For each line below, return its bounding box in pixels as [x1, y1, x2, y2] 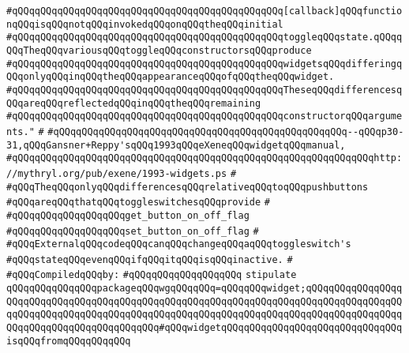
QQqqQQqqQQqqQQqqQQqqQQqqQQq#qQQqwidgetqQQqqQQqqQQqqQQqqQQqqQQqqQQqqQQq [6, 322, 403, 334]
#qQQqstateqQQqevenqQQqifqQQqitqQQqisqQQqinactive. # [6, 253, 293, 265]
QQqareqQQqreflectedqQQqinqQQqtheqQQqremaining [6, 97, 261, 109]
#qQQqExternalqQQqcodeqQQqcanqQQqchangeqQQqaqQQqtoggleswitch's [6, 238, 351, 250]
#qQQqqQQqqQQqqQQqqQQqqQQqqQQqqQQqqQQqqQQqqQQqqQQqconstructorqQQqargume [6, 111, 403, 122]
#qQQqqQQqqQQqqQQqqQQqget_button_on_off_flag [6, 209, 250, 221]
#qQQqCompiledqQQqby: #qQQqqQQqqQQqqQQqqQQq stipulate [6, 269, 297, 281]
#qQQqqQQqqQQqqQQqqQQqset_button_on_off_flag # [6, 225, 259, 237]
